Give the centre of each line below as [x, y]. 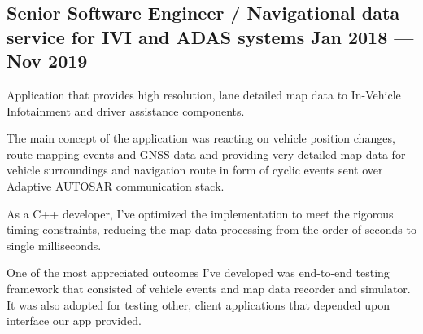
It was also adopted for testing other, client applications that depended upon [198, 304]
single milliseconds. [54, 245]
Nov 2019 [47, 61]
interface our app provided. [74, 321]
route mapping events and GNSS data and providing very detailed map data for [206, 154]
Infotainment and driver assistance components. [126, 110]
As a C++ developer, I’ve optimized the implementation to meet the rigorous [200, 213]
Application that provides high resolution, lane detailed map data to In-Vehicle [204, 94]
